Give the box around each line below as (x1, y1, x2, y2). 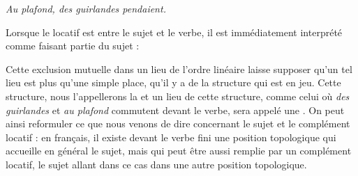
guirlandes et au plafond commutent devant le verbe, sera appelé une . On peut (6, 102, 345, 117)
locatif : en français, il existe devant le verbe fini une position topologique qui (6, 129, 336, 144)
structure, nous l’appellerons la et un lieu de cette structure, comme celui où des (6, 88, 350, 103)
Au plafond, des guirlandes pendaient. (6, 1, 166, 15)
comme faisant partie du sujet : (6, 38, 140, 53)
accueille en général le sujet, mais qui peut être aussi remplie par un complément (6, 143, 352, 158)
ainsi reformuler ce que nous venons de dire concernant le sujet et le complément (6, 116, 350, 131)
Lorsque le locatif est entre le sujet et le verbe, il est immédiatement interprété (6, 24, 343, 39)
